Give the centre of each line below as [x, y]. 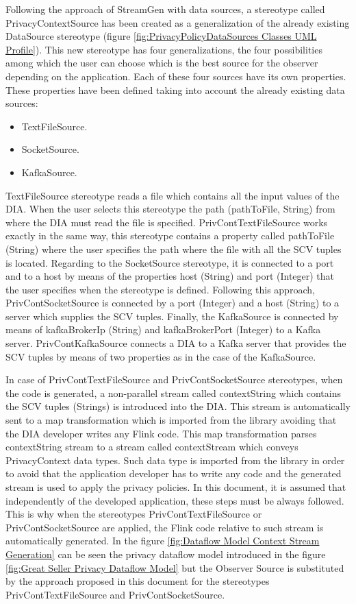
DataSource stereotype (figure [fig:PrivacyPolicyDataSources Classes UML [161, 36]
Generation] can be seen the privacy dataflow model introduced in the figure [166, 554]
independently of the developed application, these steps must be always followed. [175, 500]
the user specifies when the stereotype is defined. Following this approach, [160, 289]
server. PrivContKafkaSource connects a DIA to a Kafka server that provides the [176, 343]
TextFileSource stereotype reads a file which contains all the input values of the [173, 195]
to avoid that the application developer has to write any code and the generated [174, 473]
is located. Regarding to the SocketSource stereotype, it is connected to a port [170, 262]
